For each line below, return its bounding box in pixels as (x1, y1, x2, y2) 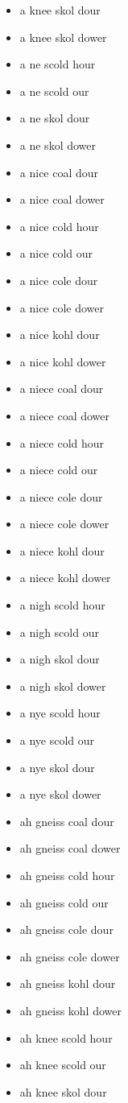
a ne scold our (19, 82, 89, 99)
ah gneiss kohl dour (19, 975, 116, 992)
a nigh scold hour (19, 597, 105, 613)
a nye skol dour (19, 758, 95, 775)
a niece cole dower (19, 515, 109, 532)
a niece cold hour (19, 434, 105, 451)
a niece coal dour (19, 380, 104, 397)
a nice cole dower (19, 299, 105, 316)
